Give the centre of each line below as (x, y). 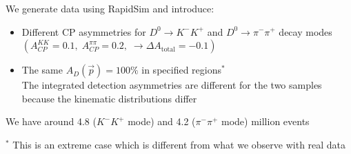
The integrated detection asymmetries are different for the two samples (172, 85)
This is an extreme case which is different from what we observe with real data (179, 144)
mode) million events (265, 121)
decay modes (305, 31)
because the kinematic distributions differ (109, 98)
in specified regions (181, 70)
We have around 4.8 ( (51, 121)
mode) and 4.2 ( (162, 121)
